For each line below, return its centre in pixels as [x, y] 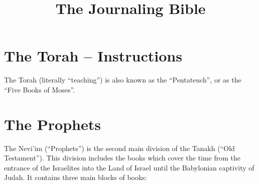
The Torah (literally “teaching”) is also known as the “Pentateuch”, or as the [123, 80]
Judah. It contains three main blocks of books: [76, 177]
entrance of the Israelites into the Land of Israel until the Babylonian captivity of [129, 167]
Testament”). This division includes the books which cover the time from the [122, 158]
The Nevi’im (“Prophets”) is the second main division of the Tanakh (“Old [119, 148]
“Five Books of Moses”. [39, 89]
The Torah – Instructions [93, 56]
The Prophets [52, 124]
